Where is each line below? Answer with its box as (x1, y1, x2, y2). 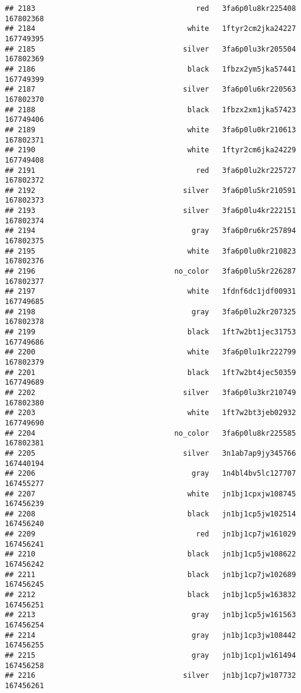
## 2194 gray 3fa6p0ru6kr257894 (5, 226, 296, 235)
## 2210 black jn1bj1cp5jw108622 (5, 550, 296, 559)
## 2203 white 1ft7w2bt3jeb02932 (5, 408, 296, 417)
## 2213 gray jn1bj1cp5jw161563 (5, 610, 296, 620)
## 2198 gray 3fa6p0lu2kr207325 (5, 307, 296, 316)
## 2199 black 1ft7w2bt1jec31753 (5, 328, 296, 336)
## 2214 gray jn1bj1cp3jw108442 (5, 630, 296, 640)
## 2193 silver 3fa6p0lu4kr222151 (5, 206, 296, 215)
